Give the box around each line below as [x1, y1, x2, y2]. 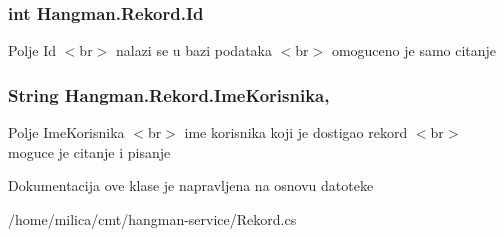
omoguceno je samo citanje [331, 40, 497, 61]
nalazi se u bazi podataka [115, 40, 272, 61]
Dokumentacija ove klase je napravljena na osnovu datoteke [8, 175, 374, 196]
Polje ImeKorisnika [8, 122, 125, 143]
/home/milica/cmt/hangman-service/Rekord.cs [8, 208, 297, 229]
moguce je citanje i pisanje [8, 141, 171, 162]
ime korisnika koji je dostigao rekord [184, 122, 408, 143]
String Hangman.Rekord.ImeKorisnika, [8, 82, 330, 107]
